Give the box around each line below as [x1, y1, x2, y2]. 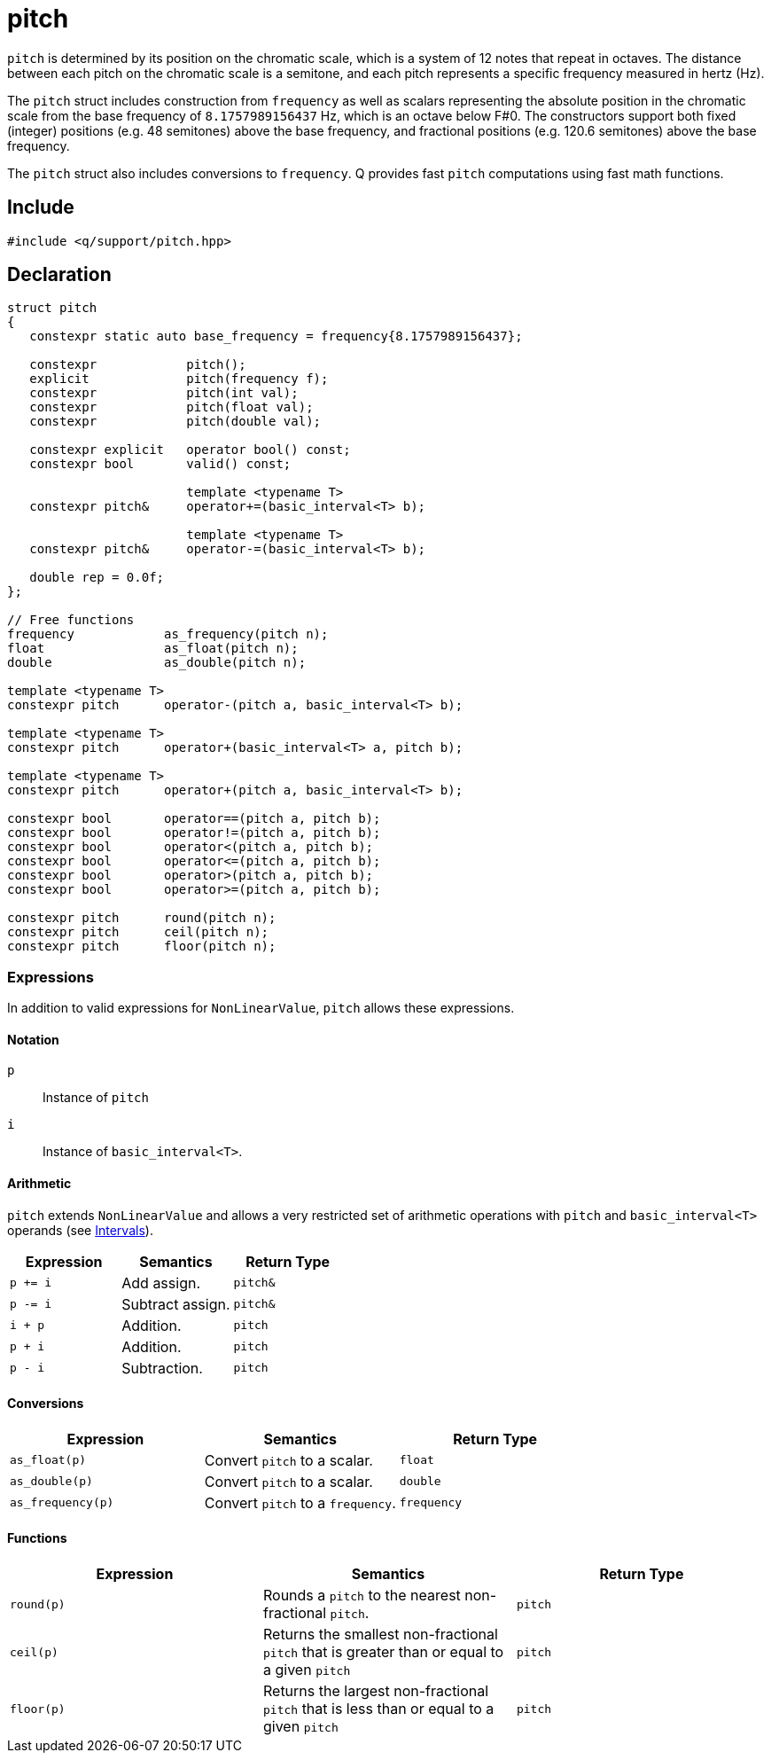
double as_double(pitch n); [7, 655, 307, 670]
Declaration [7, 263, 112, 286]
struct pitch [7, 301, 97, 316]
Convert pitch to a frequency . [204, 1493, 396, 1512]
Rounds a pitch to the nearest [262, 1586, 461, 1605]
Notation [7, 1031, 59, 1047]
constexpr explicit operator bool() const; [29, 442, 351, 458]
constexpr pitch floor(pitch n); [7, 939, 276, 954]
